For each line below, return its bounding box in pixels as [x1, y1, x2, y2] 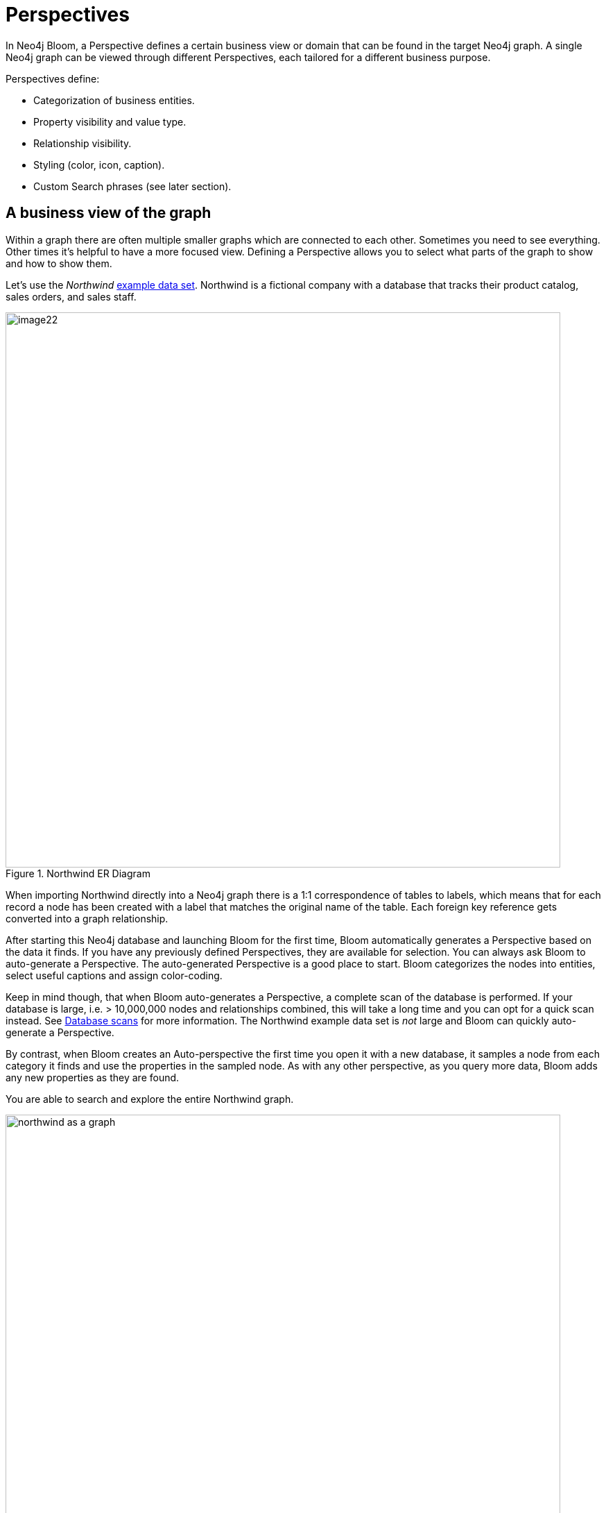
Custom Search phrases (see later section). [33, 180, 232, 192]
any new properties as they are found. [6, 1071, 180, 1083]
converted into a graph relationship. [6, 912, 168, 924]
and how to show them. [6, 257, 112, 269]
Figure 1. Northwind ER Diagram [6, 867, 150, 879]
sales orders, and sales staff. [6, 290, 137, 303]
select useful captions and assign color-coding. [6, 969, 223, 981]
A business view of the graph [6, 204, 211, 222]
